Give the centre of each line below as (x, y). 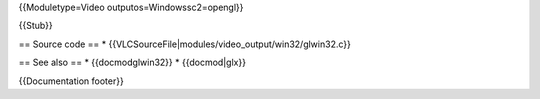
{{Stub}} (36, 26)
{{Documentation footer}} (71, 81)
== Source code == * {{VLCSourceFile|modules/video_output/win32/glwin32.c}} (185, 44)
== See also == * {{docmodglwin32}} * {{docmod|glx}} (132, 62)
